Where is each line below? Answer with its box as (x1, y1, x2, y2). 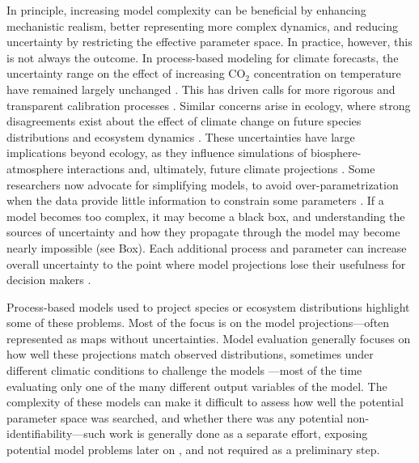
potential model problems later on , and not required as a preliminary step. (6, 441, 380, 458)
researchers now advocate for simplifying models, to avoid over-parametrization (6, 176, 399, 193)
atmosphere (6, 159, 64, 176)
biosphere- (310, 144, 362, 161)
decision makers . (6, 271, 91, 288)
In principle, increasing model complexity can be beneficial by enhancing (6, 2, 366, 18)
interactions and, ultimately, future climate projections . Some (66, 159, 375, 176)
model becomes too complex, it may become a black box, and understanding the (6, 207, 405, 224)
